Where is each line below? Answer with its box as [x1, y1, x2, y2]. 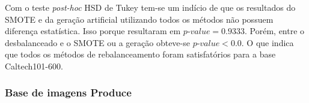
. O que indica [241, 36, 294, 49]
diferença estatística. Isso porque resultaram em [5, 25, 181, 37]
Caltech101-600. [5, 59, 63, 72]
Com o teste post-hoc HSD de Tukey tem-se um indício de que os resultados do [5, 1, 296, 13]
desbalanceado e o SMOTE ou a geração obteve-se [5, 36, 190, 49]
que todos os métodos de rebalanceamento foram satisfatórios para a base [5, 48, 276, 60]
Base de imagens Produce [5, 85, 132, 100]
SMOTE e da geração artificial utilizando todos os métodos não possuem [5, 13, 274, 25]
